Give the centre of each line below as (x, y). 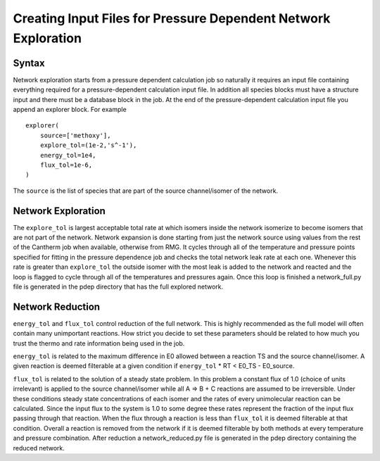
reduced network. (39, 448)
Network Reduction (57, 307)
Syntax (29, 63)
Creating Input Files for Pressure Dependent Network (172, 18)
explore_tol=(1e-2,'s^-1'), (88, 145)
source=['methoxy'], (75, 135)
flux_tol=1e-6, (66, 165)
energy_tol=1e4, (68, 155)
